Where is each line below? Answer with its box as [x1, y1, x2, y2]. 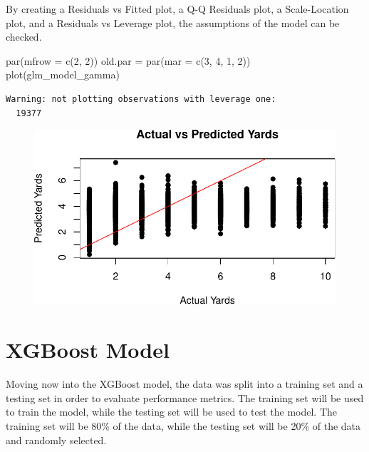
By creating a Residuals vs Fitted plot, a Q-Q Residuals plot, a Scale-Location [6, 1, 349, 16]
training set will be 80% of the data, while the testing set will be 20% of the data [6, 418, 361, 433]
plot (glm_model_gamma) [6, 67, 120, 82]
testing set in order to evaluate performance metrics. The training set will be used [6, 390, 364, 405]
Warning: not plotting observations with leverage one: [6, 93, 276, 104]
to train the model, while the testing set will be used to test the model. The [6, 404, 338, 419]
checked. [6, 29, 42, 44]
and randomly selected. [6, 432, 107, 447]
